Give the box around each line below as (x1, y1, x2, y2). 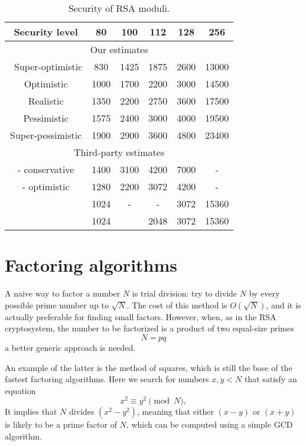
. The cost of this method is (126, 298, 227, 311)
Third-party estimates (74, 145, 165, 159)
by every (249, 287, 280, 299)
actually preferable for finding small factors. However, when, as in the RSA (5, 310, 276, 323)
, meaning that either (136, 405, 214, 418)
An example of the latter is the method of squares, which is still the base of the (5, 361, 292, 373)
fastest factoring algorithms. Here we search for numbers (5, 373, 209, 385)
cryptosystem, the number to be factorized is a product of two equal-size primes (5, 322, 294, 334)
